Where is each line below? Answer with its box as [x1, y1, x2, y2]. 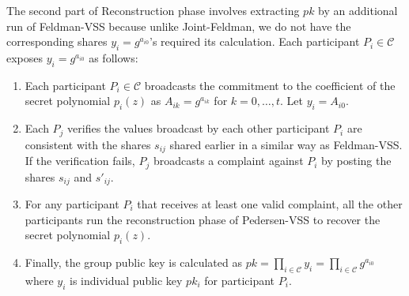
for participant [204, 272, 275, 288]
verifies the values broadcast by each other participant [67, 120, 330, 137]
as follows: [89, 49, 138, 66]
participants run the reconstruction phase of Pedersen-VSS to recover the [25, 211, 381, 227]
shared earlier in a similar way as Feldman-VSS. [169, 136, 403, 152]
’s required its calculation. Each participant [150, 33, 360, 50]
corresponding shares [6, 33, 108, 50]
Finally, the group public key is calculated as [25, 253, 242, 270]
